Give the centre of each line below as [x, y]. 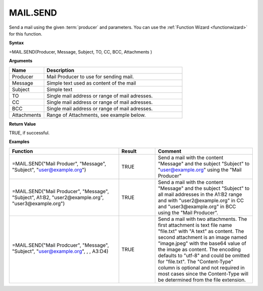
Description [60, 70]
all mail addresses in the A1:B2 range [200, 194]
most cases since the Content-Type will [203, 273]
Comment [170, 151]
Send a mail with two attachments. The [203, 219]
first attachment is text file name [195, 225]
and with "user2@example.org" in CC [201, 200]
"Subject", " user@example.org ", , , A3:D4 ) [60, 251]
